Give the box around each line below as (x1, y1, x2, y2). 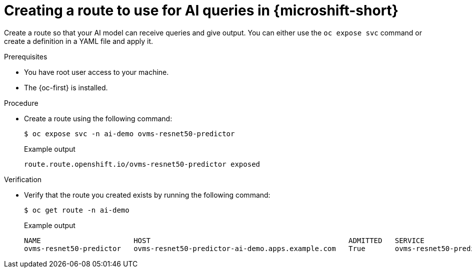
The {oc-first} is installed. (24, 83, 108, 92)
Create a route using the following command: (24, 114, 172, 123)
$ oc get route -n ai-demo (24, 206, 129, 214)
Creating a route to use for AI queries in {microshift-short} (4, 2, 398, 19)
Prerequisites (4, 52, 47, 61)
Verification (4, 175, 42, 184)
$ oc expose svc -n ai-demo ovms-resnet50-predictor (24, 129, 235, 138)
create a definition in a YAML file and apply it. (4, 36, 153, 45)
